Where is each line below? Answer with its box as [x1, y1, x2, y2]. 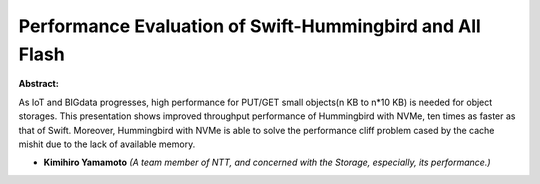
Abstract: [18, 78, 59, 90]
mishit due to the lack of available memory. [18, 138, 196, 150]
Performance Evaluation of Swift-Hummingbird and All [18, 15, 482, 37]
